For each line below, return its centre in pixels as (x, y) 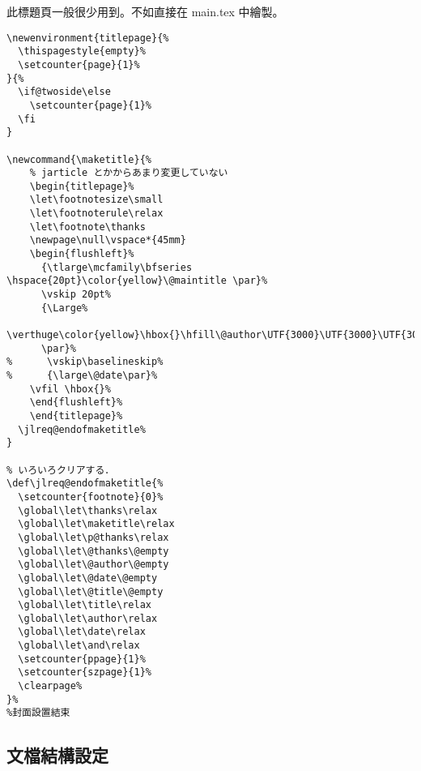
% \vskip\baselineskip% (85, 362)
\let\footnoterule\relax (96, 214)
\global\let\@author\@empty (94, 565)
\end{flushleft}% (76, 403)
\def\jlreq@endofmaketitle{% (85, 484)
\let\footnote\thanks (87, 227)
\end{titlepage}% (76, 415)
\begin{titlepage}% (82, 186)
